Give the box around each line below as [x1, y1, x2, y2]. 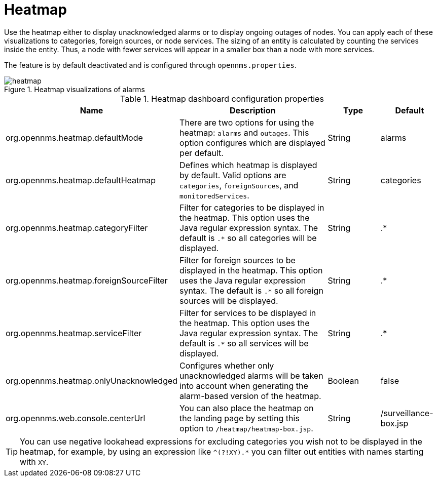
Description [230, 105, 276, 115]
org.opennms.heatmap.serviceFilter [6, 328, 142, 338]
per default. [179, 147, 224, 158]
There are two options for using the [179, 117, 314, 128]
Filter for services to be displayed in [179, 307, 316, 318]
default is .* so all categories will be [179, 232, 317, 243]
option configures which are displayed [179, 137, 325, 148]
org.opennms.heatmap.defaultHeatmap [6, 175, 156, 185]
